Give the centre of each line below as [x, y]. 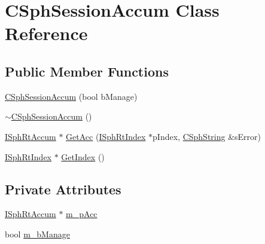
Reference [46, 33]
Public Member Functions [87, 71]
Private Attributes [63, 189]
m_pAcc [82, 214]
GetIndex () [83, 156]
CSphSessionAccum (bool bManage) [71, 96]
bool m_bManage [37, 234]
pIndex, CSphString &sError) [207, 136]
